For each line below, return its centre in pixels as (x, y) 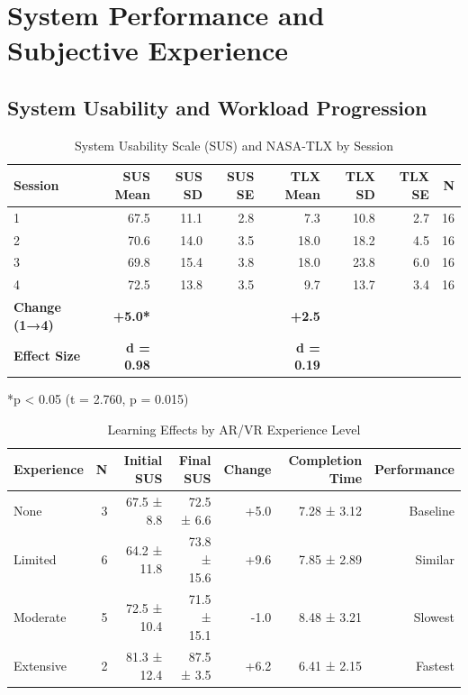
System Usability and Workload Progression (217, 107)
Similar (435, 558)
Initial (143, 460)
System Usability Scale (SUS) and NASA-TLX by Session (234, 145)
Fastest (435, 666)
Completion (325, 460)
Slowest (434, 616)
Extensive (40, 666)
